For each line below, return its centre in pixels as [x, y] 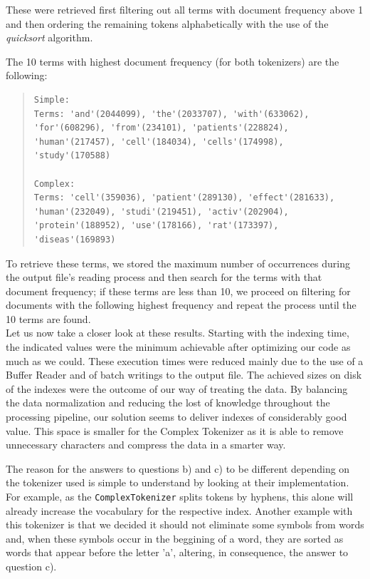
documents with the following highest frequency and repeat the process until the [181, 305]
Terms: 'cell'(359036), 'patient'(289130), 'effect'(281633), [184, 198]
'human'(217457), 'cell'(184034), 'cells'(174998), [159, 142]
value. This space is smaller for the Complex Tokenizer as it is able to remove [175, 430]
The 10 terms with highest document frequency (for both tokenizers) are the [173, 61]
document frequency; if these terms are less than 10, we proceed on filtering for [178, 291]
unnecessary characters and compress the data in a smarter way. [146, 445]
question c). [31, 567]
